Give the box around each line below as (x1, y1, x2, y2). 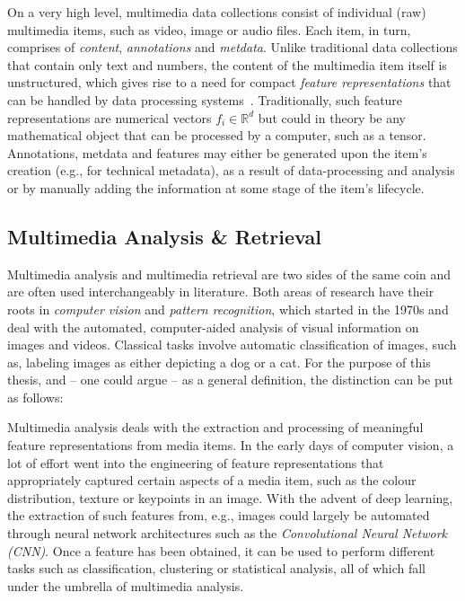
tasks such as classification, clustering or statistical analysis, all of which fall (7, 559, 426, 578)
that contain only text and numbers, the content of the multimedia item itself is (7, 55, 447, 74)
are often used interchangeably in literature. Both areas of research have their (7, 282, 434, 301)
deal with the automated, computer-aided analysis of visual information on (7, 317, 419, 336)
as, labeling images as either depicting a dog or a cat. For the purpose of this (7, 352, 431, 371)
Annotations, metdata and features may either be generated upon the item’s (7, 143, 427, 162)
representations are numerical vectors (7, 108, 212, 127)
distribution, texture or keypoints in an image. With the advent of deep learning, (7, 488, 453, 507)
